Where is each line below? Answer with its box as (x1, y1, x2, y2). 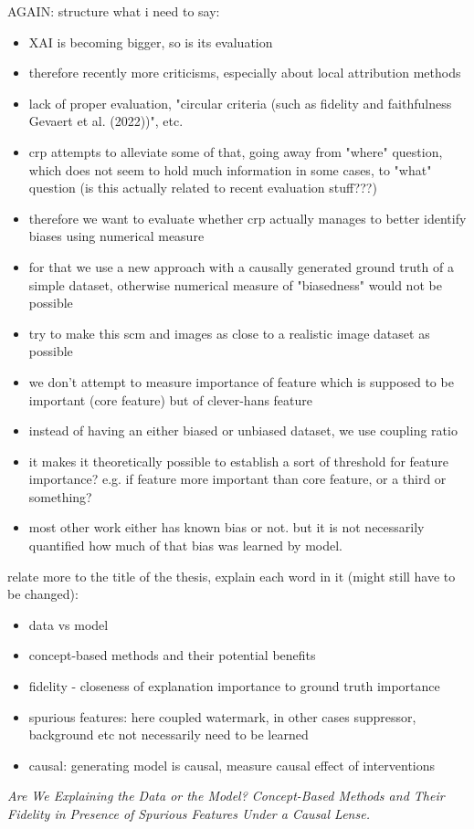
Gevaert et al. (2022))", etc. (28, 111, 184, 131)
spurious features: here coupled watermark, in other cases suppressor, (28, 707, 416, 726)
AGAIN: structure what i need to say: (7, 2, 220, 20)
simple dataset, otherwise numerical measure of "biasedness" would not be (28, 275, 442, 294)
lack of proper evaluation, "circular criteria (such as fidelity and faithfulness (28, 93, 452, 112)
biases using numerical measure (28, 226, 205, 246)
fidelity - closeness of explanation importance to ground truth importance (28, 677, 440, 696)
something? (28, 487, 92, 506)
